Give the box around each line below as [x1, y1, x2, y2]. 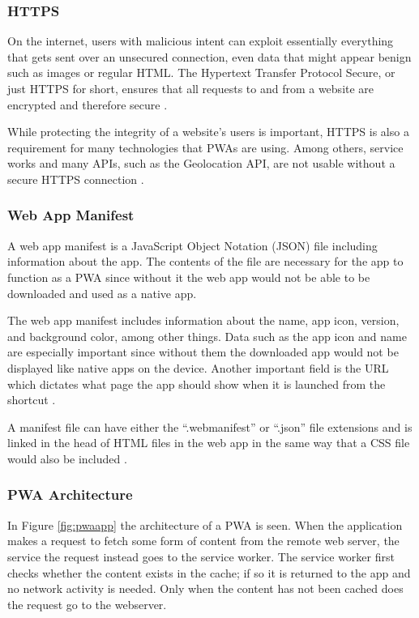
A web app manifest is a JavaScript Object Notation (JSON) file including [7, 237, 378, 254]
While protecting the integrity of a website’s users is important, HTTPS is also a [7, 123, 409, 140]
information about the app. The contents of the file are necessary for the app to [7, 253, 404, 270]
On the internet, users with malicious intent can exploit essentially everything [7, 32, 394, 49]
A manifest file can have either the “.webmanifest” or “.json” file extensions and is [7, 418, 413, 435]
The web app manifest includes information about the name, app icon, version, [7, 312, 400, 329]
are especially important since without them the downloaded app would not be [7, 343, 399, 360]
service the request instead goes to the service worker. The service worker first [7, 548, 395, 565]
